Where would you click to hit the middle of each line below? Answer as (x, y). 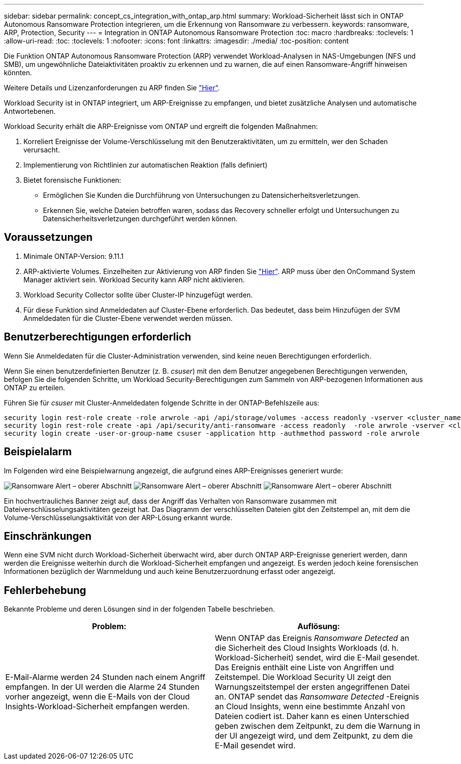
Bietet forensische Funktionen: (73, 180)
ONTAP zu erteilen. (35, 387)
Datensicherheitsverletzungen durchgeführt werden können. (140, 219)
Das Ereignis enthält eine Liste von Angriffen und (304, 668)
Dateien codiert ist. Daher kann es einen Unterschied (312, 716)
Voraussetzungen (48, 237)
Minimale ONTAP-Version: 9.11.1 (73, 256)
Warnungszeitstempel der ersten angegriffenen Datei (312, 687)
